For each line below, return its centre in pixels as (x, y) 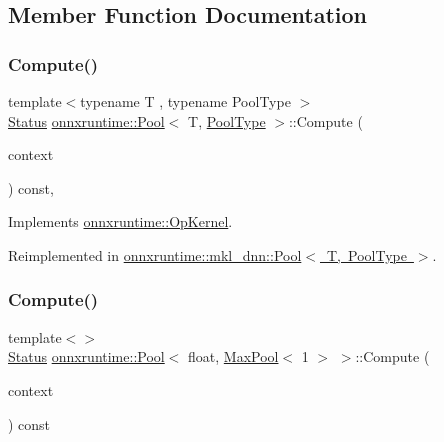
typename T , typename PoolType (185, 101)
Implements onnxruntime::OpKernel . (120, 221)
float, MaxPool (233, 356)
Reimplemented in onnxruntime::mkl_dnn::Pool (155, 254)
